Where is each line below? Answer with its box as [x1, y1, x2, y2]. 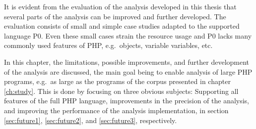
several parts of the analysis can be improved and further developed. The [4, 11, 226, 21]
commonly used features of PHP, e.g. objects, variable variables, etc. [4, 40, 213, 50]
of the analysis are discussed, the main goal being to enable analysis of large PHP [4, 66, 253, 77]
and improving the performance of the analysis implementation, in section [4, 105, 229, 115]
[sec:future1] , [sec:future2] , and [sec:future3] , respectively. [4, 115, 177, 125]
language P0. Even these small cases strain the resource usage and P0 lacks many [4, 30, 252, 41]
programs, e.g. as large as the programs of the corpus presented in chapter [4, 76, 231, 86]
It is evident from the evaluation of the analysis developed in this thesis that [4, 1, 237, 11]
